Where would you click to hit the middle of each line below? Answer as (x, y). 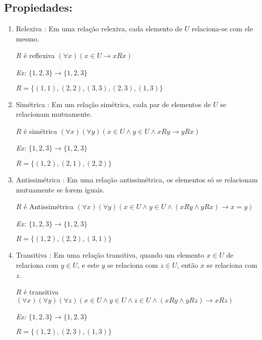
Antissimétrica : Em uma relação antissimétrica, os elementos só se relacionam (137, 179)
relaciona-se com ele (222, 29)
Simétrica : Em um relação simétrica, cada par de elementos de (113, 104)
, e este (88, 264)
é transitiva (41, 292)
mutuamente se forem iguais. (60, 189)
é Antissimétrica (49, 206)
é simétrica (41, 131)
